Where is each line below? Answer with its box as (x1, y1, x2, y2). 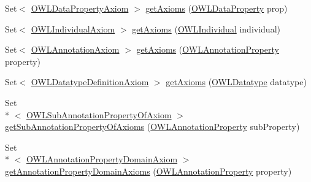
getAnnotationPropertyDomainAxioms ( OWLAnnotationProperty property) (5, 164, 292, 177)
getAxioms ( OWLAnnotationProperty (136, 43, 279, 56)
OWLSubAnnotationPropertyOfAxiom (26, 108, 172, 121)
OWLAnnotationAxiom (31, 43, 120, 56)
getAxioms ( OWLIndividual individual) (132, 22, 280, 35)
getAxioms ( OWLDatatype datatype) (166, 75, 307, 88)
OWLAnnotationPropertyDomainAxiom (26, 153, 178, 165)
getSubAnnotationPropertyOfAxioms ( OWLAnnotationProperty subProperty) (5, 120, 300, 133)
